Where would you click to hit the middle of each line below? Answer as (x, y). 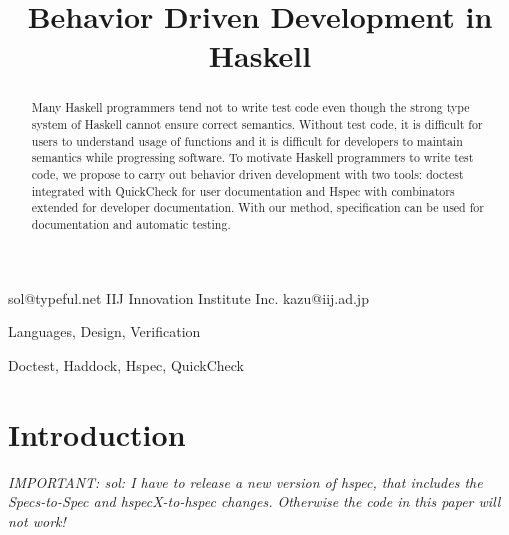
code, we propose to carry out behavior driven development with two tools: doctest (247, 173)
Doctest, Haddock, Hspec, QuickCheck (126, 364)
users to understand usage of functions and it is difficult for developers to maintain (247, 140)
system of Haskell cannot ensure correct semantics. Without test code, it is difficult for (257, 124)
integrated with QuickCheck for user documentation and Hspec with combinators (243, 190)
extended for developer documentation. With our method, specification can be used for (257, 207)
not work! (37, 520)
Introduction (97, 433)
